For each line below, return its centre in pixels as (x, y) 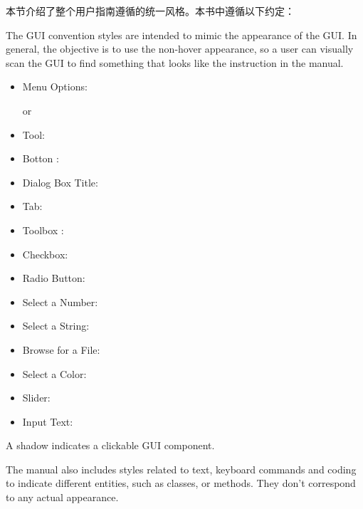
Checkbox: (45, 254)
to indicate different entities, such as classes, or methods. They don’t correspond (181, 483)
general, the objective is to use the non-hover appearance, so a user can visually (180, 49)
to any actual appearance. (62, 497)
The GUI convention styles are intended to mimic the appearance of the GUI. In (181, 35)
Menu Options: (55, 86)
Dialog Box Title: (60, 182)
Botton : (41, 158)
